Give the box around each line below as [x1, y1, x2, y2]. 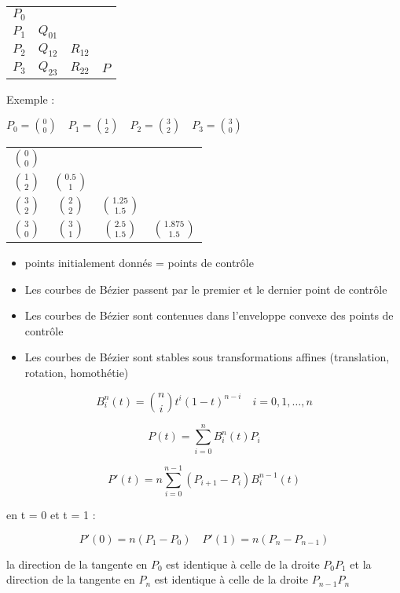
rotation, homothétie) [24, 364, 129, 381]
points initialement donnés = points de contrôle [24, 254, 254, 271]
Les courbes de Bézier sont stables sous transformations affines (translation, [24, 349, 390, 365]
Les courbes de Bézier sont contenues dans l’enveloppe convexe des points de [24, 307, 394, 324]
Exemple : [6, 90, 55, 107]
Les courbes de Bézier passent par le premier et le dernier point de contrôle [24, 280, 387, 297]
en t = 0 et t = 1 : [6, 506, 96, 522]
